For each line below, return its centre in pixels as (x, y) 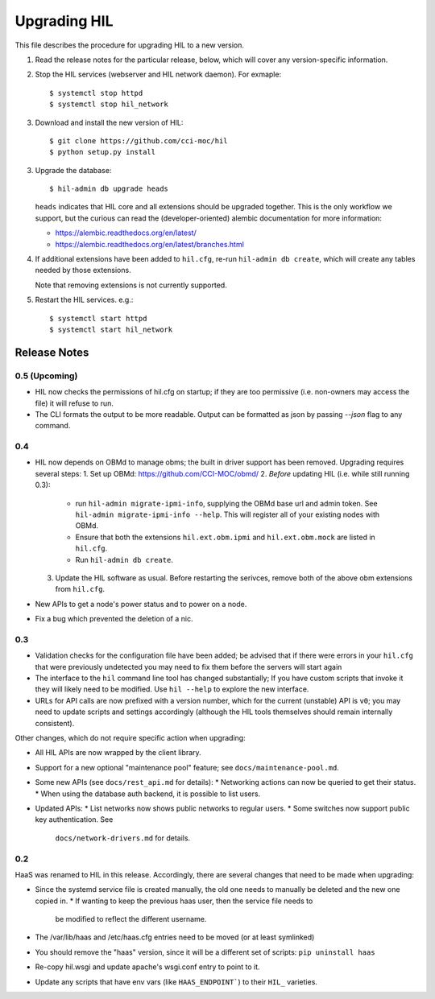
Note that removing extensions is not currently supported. (131, 285)
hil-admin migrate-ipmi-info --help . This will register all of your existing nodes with (228, 514)
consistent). (55, 723)
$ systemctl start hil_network (111, 329)
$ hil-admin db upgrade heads (109, 189)
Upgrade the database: (73, 170)
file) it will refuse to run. (75, 403)
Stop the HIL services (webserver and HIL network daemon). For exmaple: (158, 74)
